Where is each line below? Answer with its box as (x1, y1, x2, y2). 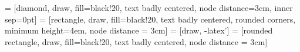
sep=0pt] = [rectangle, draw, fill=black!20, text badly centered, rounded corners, (5, 13, 296, 25)
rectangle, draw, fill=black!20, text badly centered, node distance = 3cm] (5, 35, 268, 47)
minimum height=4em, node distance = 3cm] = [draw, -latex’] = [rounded (5, 24, 273, 36)
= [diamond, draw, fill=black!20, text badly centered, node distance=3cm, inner (5, 2, 293, 13)
